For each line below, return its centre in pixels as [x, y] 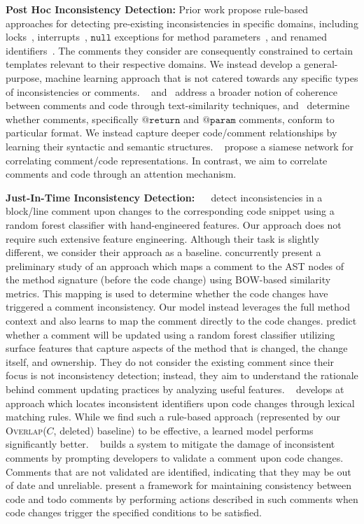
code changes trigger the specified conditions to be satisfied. [134, 512]
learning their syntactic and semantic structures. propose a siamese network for [180, 146]
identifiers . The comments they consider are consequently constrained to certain [180, 50]
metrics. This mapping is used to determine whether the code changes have [167, 293]
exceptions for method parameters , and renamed [220, 37]
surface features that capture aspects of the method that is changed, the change [177, 348]
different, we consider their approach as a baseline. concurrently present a [163, 252]
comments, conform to [287, 119]
